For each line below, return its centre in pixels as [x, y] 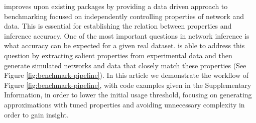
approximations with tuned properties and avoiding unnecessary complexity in [124, 104]
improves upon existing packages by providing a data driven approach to [116, 6]
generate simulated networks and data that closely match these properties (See [125, 65]
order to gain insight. [36, 114]
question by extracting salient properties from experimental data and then [118, 55]
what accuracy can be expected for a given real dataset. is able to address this [124, 45]
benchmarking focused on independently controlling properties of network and [124, 16]
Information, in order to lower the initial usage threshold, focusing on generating [128, 95]
